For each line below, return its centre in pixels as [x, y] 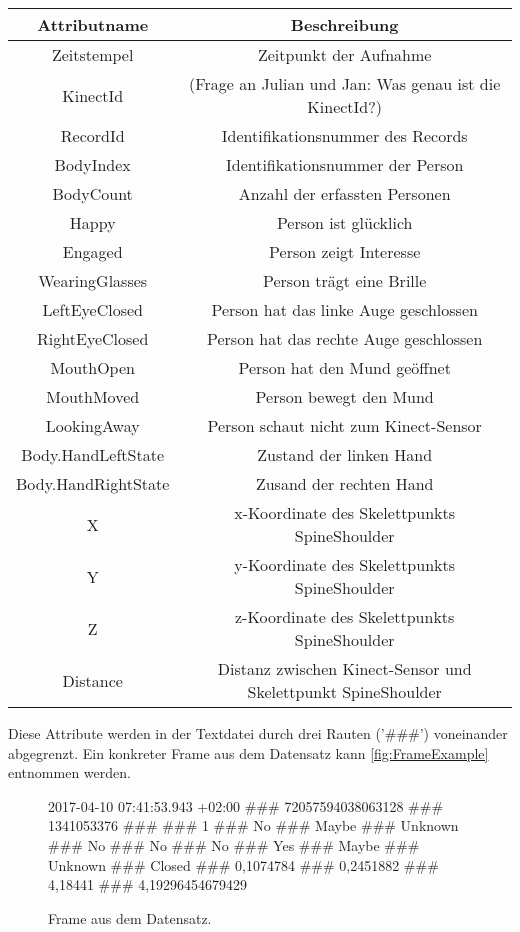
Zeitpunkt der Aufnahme [344, 54]
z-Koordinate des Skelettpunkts [345, 616]
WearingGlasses [93, 280]
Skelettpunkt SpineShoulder [344, 691]
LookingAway [92, 425]
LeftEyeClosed [92, 309]
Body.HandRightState [93, 483]
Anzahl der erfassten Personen [344, 193]
